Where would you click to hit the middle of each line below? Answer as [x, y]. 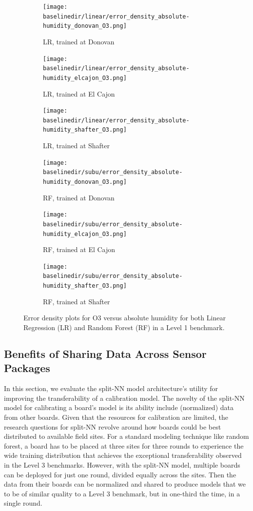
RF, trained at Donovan [79, 197]
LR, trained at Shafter [76, 146]
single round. [23, 503]
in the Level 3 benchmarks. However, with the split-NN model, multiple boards [122, 464]
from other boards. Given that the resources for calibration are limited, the [116, 417]
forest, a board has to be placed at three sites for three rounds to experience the [124, 445]
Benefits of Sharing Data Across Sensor [105, 353]
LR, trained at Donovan [79, 41]
